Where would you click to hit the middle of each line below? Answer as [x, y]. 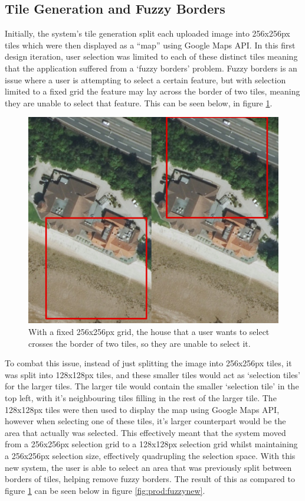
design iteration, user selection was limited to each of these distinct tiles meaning [151, 56]
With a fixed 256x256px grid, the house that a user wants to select [149, 332]
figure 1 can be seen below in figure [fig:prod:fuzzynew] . [105, 490]
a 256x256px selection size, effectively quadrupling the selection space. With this [150, 455]
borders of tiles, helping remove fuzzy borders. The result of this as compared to [150, 479]
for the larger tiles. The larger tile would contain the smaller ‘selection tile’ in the [152, 386]
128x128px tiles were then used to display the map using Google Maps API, [142, 409]
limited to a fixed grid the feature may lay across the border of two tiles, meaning [152, 91]
